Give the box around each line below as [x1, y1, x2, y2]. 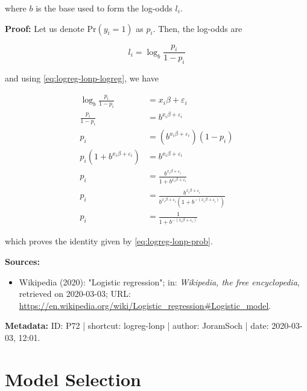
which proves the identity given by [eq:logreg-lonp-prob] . [5, 235, 213, 247]
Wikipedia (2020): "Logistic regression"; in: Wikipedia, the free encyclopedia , [19, 275, 300, 288]
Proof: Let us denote [5, 22, 84, 34]
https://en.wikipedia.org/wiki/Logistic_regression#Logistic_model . [19, 299, 271, 311]
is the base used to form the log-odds [36, 2, 172, 14]
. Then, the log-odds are [153, 22, 242, 34]
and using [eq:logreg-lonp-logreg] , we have [5, 72, 159, 84]
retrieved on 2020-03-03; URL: [19, 287, 131, 300]
